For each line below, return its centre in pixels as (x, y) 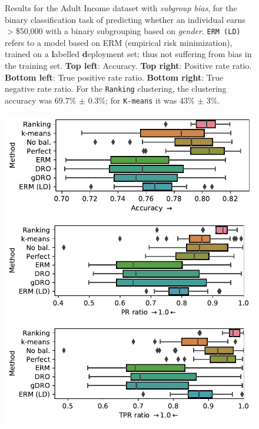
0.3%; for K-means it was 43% (141, 100)
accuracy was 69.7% (41, 100)
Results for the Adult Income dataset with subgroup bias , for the (121, 8)
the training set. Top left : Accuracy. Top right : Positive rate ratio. (128, 66)
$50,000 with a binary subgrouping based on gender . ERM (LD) (128, 31)
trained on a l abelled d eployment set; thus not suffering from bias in (128, 54)
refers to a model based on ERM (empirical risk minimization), (119, 42)
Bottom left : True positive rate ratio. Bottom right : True (114, 77)
